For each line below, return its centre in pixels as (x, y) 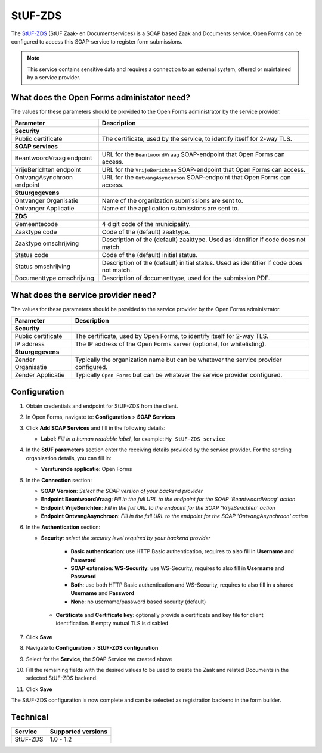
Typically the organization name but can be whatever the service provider (179, 360)
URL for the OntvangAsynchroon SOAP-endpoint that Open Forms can (196, 178)
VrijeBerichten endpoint (48, 170)
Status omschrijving (43, 267)
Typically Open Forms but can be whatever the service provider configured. (179, 375)
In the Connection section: (59, 480)
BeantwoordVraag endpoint (53, 158)
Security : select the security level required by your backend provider (126, 538)
